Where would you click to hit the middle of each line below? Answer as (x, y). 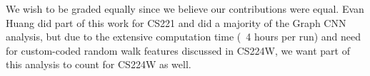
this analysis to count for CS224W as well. (99, 64)
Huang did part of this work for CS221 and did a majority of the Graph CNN (176, 22)
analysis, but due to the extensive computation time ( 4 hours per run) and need (184, 37)
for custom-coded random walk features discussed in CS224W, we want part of (178, 50)
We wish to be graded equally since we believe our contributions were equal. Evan (185, 9)
